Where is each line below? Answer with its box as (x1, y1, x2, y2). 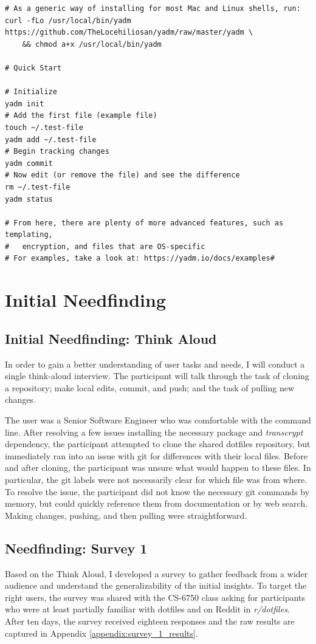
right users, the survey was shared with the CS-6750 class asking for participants (5, 591, 306, 603)
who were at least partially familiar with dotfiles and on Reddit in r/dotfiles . (5, 603, 290, 615)
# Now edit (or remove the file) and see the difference (5, 171, 240, 180)
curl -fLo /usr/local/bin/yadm (5, 16, 131, 25)
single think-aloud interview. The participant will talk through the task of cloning (5, 369, 309, 382)
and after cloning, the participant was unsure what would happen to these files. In (5, 461, 311, 474)
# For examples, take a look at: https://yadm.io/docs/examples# (5, 254, 275, 263)
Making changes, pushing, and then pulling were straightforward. (5, 509, 247, 521)
